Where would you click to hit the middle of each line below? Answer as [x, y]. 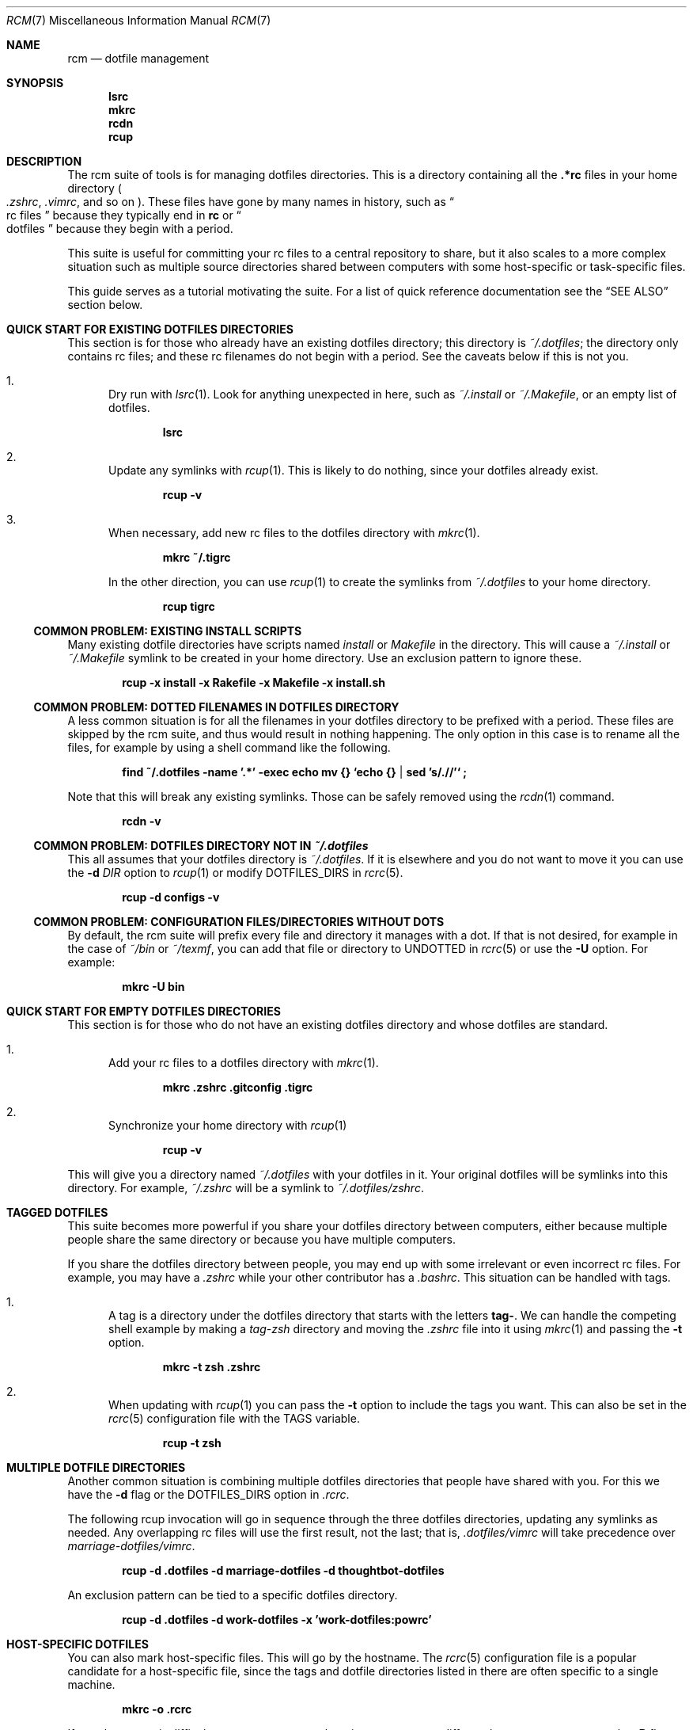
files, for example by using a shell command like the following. [229, 747]
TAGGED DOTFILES [57, 1212]
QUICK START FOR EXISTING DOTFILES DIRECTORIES [150, 329]
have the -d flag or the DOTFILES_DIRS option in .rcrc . [208, 1494]
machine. [91, 1684]
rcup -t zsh [192, 1443]
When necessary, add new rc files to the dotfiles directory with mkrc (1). [294, 533]
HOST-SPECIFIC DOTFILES [78, 1644]
